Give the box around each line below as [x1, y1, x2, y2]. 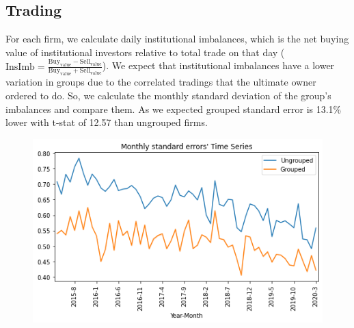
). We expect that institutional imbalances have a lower [102, 58, 335, 73]
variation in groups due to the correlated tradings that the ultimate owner [5, 75, 316, 89]
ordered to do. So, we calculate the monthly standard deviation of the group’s [5, 88, 331, 103]
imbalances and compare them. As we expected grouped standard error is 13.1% [5, 101, 342, 116]
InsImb [5, 62, 35, 72]
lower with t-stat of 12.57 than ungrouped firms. [5, 115, 208, 129]
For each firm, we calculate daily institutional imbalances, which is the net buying [5, 31, 349, 46]
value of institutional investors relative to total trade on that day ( [5, 45, 285, 59]
